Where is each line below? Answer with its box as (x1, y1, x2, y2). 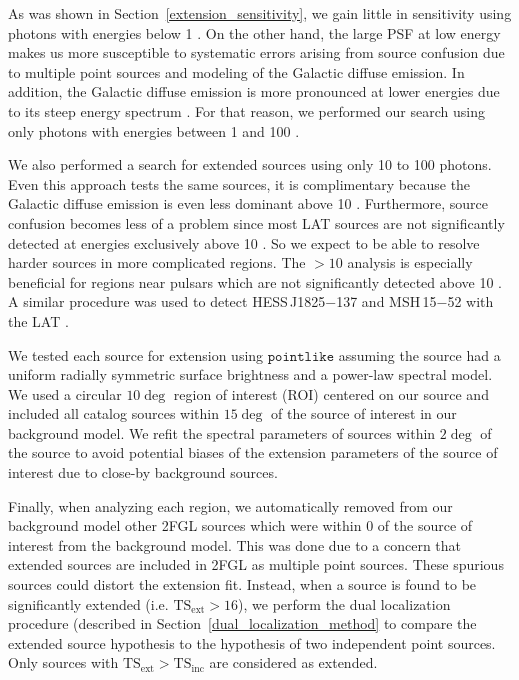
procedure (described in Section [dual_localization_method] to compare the (8, 613, 477, 634)
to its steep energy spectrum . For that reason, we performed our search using (8, 100, 485, 121)
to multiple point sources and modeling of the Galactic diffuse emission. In (8, 61, 465, 82)
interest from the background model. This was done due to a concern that (8, 534, 462, 555)
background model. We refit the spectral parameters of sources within (8, 422, 436, 443)
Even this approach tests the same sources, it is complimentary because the (8, 173, 471, 194)
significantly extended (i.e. (8, 593, 169, 614)
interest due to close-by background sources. (8, 462, 278, 483)
